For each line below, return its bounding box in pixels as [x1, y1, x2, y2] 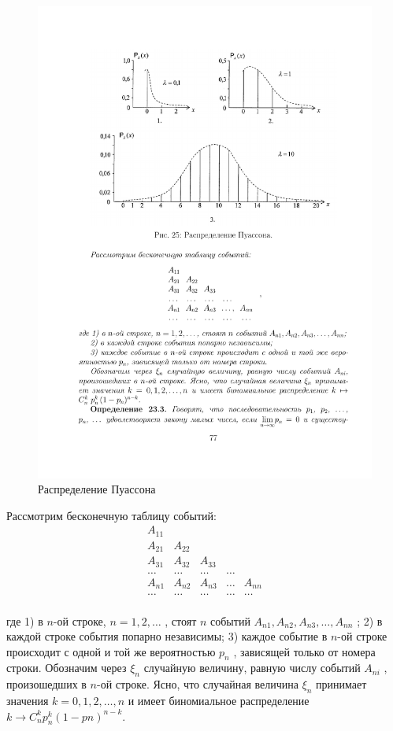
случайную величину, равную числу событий [143, 659, 361, 676]
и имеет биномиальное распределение [128, 692, 310, 709]
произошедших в [6, 676, 87, 692]
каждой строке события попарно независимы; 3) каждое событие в [6, 628, 328, 644]
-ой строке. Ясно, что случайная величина [96, 676, 298, 692]
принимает [316, 676, 367, 692]
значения [6, 692, 49, 709]
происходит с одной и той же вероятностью [6, 643, 216, 659]
